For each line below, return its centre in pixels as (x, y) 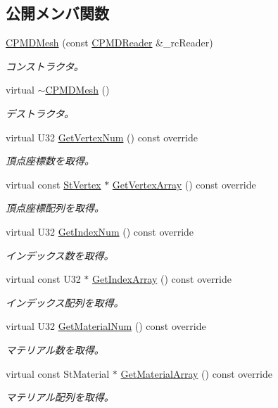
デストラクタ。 (40, 113)
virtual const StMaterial (58, 373)
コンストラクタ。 (45, 66)
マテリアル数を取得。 (55, 349)
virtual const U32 (43, 279)
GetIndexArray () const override (162, 279)
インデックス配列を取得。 (65, 302)
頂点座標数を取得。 (50, 161)
